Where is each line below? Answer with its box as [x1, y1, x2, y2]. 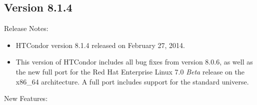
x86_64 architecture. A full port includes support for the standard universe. [15, 76, 249, 86]
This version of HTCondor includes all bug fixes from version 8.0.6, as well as [15, 56, 253, 67]
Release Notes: [4, 23, 48, 33]
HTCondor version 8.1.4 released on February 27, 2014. [15, 39, 185, 50]
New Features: [4, 93, 48, 103]
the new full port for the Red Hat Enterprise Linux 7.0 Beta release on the [15, 66, 245, 76]
